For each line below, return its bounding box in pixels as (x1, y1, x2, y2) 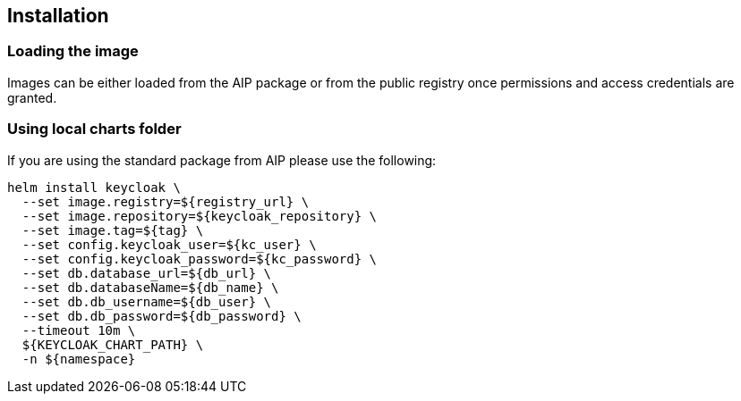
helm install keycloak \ (7, 180, 181, 195)
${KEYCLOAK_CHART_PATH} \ (21, 337, 204, 352)
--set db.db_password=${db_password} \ (21, 308, 302, 323)
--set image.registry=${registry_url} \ (21, 194, 310, 209)
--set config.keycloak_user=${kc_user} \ (21, 237, 317, 252)
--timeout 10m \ (21, 322, 136, 338)
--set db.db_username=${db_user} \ (21, 294, 272, 309)
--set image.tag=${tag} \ (21, 222, 204, 238)
